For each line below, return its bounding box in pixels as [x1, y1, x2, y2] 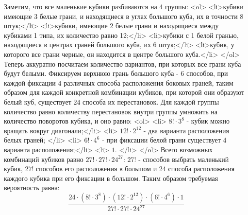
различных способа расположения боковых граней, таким [64, 77, 233, 88]
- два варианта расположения [143, 125, 230, 135]
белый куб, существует [4, 96, 71, 107]
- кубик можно [186, 116, 230, 126]
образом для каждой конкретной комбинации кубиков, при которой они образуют [4, 87, 245, 97]
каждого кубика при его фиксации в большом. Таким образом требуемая [4, 173, 218, 183]
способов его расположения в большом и [35, 163, 157, 174]
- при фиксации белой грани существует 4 [102, 135, 227, 145]
